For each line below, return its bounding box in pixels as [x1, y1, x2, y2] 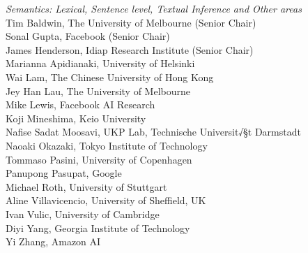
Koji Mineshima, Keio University [6, 110, 146, 125]
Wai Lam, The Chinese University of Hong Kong [6, 69, 214, 84]
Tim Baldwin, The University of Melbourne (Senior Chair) [6, 15, 256, 29]
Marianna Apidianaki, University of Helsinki [6, 56, 195, 71]
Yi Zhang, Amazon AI [6, 234, 101, 249]
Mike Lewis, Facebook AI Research [6, 97, 155, 112]
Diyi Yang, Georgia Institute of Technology [6, 220, 190, 235]
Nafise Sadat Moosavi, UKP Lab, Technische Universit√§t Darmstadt [6, 124, 301, 139]
